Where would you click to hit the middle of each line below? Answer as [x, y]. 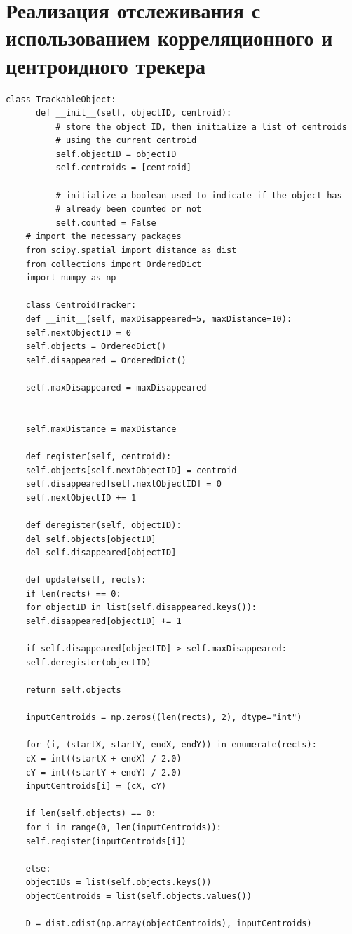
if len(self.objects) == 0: [91, 814]
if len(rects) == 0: [73, 594]
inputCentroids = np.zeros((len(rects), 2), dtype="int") [164, 718]
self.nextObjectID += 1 [81, 498]
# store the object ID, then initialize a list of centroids [201, 127]
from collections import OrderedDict [114, 264]
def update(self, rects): [86, 580]
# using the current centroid [126, 141]
